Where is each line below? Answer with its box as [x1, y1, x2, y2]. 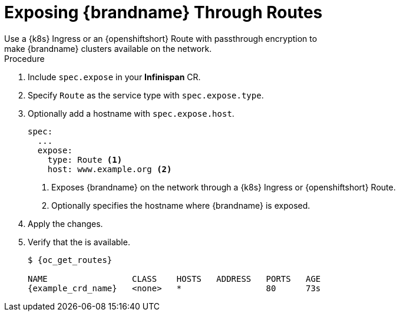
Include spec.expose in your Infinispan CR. [28, 71, 201, 82]
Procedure [4, 53, 45, 64]
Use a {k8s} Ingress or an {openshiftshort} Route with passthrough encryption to [4, 33, 318, 44]
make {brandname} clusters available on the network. [4, 43, 212, 54]
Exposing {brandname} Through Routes [4, 2, 323, 22]
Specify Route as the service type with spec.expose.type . [28, 90, 264, 100]
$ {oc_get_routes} [28, 255, 113, 265]
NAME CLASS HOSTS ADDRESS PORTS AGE [28, 274, 321, 284]
